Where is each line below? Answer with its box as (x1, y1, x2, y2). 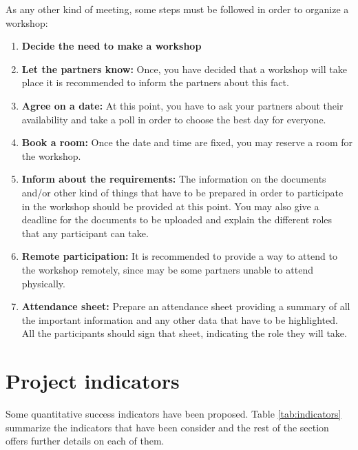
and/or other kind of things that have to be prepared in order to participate (21, 185, 344, 199)
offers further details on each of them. (6, 433, 165, 448)
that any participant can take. (21, 225, 149, 240)
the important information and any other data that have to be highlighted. (21, 312, 338, 327)
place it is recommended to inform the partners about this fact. (21, 75, 289, 90)
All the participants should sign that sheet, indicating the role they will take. (21, 326, 347, 340)
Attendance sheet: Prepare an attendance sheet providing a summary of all (21, 299, 350, 314)
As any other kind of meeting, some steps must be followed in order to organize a (6, 2, 349, 16)
